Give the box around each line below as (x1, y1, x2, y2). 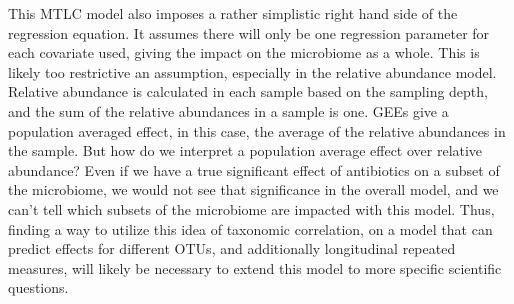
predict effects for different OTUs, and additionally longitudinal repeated (8, 238, 456, 259)
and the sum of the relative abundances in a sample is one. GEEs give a (8, 100, 449, 121)
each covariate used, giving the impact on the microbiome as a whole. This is (8, 42, 480, 63)
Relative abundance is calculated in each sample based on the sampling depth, (8, 81, 488, 102)
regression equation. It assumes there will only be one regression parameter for (8, 22, 490, 43)
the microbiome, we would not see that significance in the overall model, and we (8, 179, 499, 200)
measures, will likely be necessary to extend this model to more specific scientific (8, 257, 502, 278)
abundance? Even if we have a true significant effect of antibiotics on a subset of (8, 159, 500, 180)
